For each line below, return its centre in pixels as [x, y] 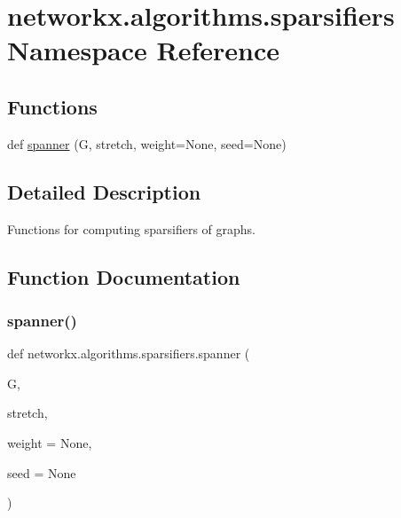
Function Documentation [124, 276]
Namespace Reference [143, 50]
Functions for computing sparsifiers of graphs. [131, 228]
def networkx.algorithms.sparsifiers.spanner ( [129, 353]
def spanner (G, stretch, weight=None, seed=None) [147, 143]
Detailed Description [104, 191]
